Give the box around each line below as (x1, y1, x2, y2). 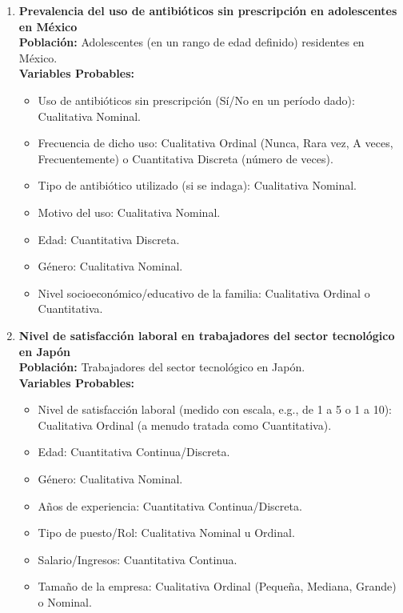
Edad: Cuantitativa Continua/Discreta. (38, 443, 230, 460)
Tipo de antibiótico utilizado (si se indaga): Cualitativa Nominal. (38, 177, 357, 194)
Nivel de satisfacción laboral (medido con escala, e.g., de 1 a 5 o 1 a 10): (38, 401, 392, 418)
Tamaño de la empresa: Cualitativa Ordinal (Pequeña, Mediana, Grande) (38, 578, 397, 595)
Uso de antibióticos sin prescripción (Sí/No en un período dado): (38, 91, 355, 108)
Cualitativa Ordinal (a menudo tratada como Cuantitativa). (38, 416, 332, 433)
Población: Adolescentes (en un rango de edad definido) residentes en (18, 34, 365, 50)
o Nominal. (38, 594, 92, 611)
